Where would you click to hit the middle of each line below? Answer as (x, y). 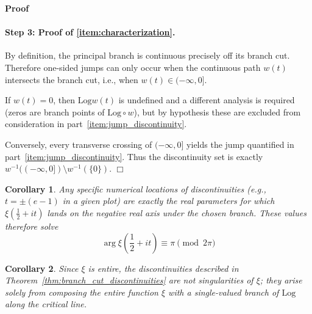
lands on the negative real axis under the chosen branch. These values (177, 212)
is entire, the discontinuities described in (163, 268)
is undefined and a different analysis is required (207, 100)
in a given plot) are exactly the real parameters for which (168, 201)
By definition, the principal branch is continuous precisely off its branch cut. (147, 55)
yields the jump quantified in (240, 144)
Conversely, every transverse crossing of (79, 144)
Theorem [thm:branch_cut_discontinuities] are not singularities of (129, 280)
